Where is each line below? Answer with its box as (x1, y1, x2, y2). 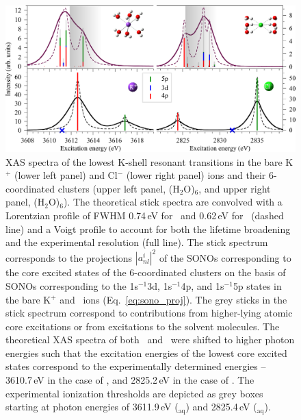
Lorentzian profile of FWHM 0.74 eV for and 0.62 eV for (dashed (5, 208, 284, 223)
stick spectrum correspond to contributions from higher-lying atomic (5, 306, 293, 320)
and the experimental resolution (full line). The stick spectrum (5, 235, 268, 249)
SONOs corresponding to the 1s (5, 278, 138, 293)
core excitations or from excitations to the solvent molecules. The (5, 319, 280, 333)
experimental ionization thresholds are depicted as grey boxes (5, 386, 263, 400)
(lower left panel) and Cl (14, 168, 118, 182)
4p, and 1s (181, 278, 224, 293)
